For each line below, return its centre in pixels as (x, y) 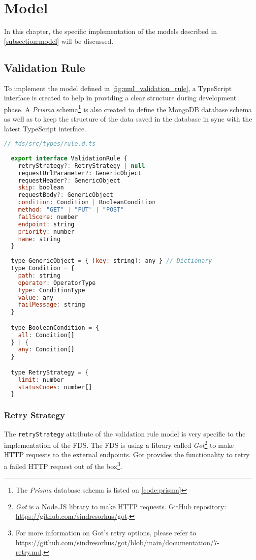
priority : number (46, 232)
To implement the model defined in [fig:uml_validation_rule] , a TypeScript (118, 88)
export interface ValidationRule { (69, 158)
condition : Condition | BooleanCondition (87, 202)
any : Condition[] (46, 350)
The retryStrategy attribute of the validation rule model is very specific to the (125, 433)
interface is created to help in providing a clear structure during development (120, 98)
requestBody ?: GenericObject (65, 195)
